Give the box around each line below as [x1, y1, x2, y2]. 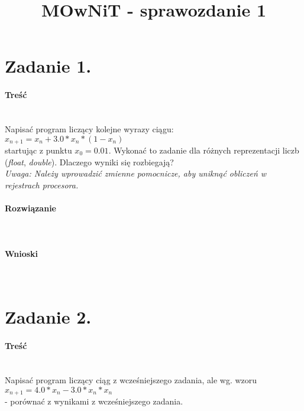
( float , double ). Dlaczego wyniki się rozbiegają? [5, 155, 174, 168]
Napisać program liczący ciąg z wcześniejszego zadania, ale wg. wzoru [5, 373, 257, 386]
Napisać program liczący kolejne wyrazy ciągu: [5, 122, 174, 135]
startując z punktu [5, 144, 72, 156]
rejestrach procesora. [5, 178, 79, 191]
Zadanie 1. [5, 54, 92, 78]
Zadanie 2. [5, 305, 92, 329]
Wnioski [5, 247, 38, 260]
